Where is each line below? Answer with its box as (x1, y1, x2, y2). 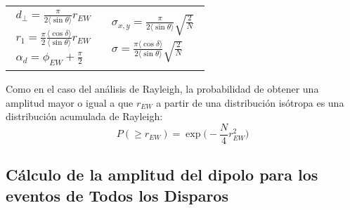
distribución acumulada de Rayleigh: (6, 109, 163, 124)
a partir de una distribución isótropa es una (156, 95, 344, 110)
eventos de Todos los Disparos (6, 184, 228, 206)
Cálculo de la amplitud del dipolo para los (6, 164, 318, 185)
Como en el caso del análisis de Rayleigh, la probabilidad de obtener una (6, 81, 319, 96)
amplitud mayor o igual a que (6, 95, 134, 110)
